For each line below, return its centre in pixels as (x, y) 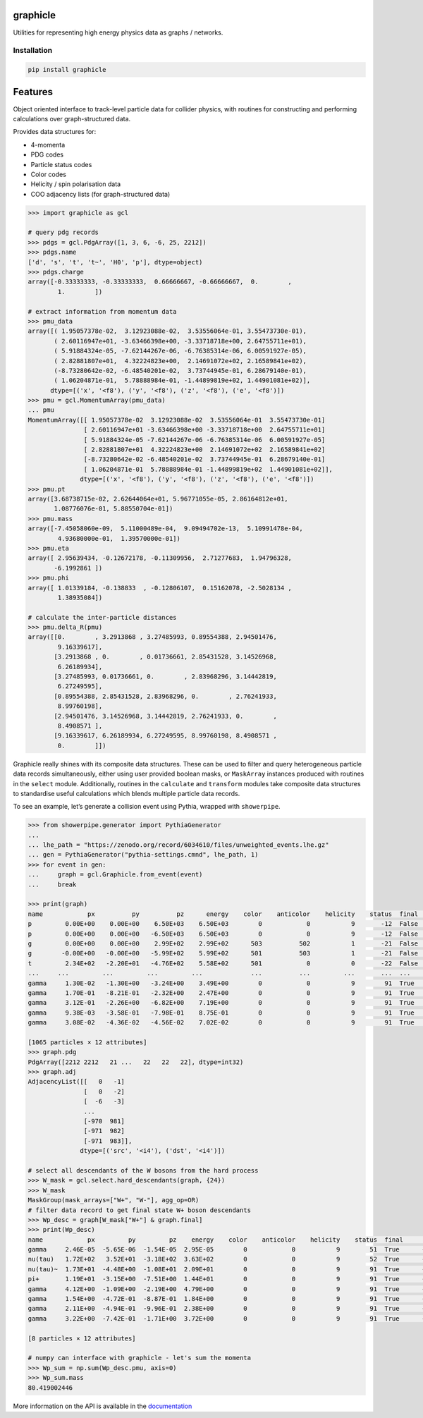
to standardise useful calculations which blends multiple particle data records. (127, 793)
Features (33, 92)
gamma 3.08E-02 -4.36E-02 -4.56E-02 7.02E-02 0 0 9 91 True (221, 1023)
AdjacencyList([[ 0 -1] (76, 1082)
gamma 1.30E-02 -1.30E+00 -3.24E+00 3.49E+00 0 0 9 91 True (221, 983)
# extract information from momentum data (102, 311)
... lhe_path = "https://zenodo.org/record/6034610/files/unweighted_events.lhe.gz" (178, 845)
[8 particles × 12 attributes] (82, 1338)
